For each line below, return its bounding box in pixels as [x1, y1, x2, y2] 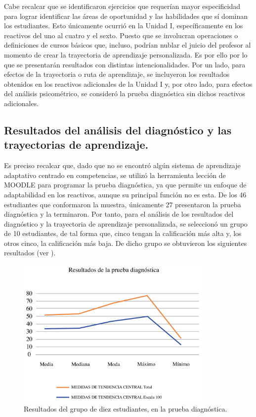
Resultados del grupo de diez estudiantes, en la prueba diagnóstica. [24, 403, 227, 414]
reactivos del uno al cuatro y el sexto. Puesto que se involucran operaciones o [4, 30, 238, 40]
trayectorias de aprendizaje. [4, 137, 149, 152]
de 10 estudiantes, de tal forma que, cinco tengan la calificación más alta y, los [4, 228, 242, 238]
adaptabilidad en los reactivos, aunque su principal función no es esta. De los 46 [4, 189, 247, 199]
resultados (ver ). [4, 247, 56, 258]
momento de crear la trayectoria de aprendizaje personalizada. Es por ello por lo [4, 49, 248, 60]
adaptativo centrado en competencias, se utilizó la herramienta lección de [4, 170, 226, 180]
